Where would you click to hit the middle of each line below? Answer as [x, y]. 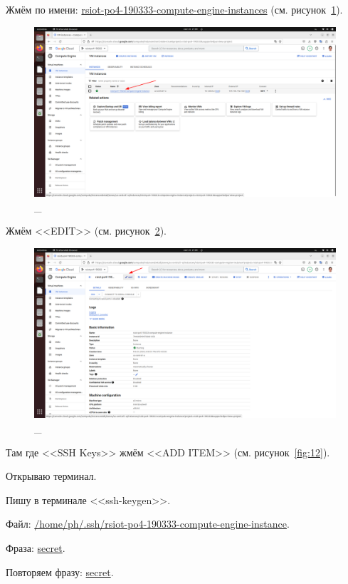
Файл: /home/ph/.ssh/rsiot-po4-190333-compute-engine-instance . [148, 524]
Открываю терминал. [51, 476]
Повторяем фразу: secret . [60, 572]
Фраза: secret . [36, 547]
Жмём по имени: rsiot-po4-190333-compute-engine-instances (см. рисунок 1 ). [174, 9]
